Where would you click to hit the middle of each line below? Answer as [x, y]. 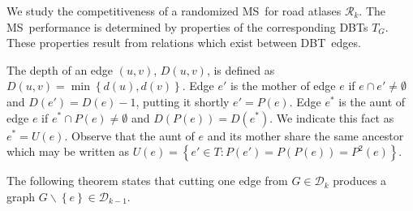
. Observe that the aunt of [129, 135]
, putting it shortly [183, 101]
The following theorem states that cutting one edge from [147, 181]
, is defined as [241, 69]
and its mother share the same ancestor [305, 135]
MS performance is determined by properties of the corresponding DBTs [187, 26]
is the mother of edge [283, 86]
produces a [360, 181]
